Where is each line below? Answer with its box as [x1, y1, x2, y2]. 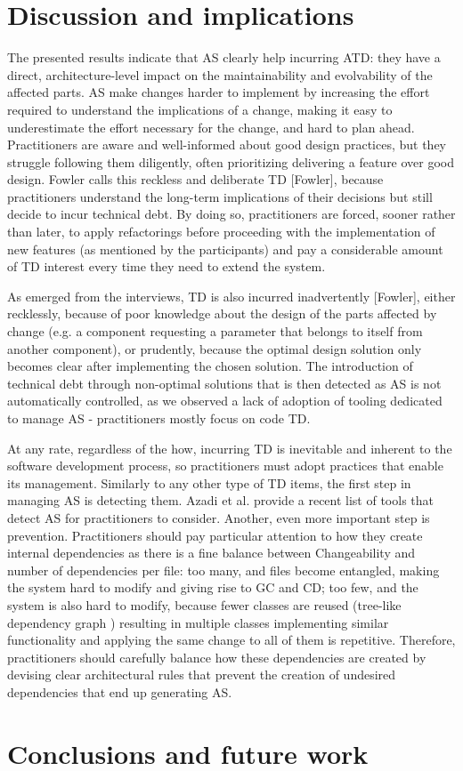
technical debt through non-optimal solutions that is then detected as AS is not [7, 373, 442, 392]
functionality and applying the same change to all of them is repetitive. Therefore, [7, 630, 456, 649]
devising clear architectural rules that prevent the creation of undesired [7, 665, 396, 684]
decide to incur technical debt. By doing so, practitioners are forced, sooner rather [7, 205, 456, 223]
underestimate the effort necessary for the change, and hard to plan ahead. [7, 117, 415, 136]
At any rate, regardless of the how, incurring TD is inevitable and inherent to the [7, 438, 452, 457]
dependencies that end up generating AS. [7, 682, 232, 701]
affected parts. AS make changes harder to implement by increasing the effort [7, 83, 430, 101]
